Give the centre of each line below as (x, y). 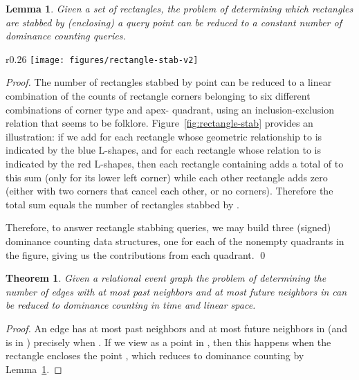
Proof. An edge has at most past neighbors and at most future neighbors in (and (177, 328)
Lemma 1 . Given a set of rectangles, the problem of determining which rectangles (179, 8)
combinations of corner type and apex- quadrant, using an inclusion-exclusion (170, 109)
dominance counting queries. (66, 36)
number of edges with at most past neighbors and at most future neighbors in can (176, 291)
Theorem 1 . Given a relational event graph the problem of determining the (166, 278)
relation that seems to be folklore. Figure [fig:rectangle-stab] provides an (159, 123)
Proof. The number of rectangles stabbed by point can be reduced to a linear (169, 82)
